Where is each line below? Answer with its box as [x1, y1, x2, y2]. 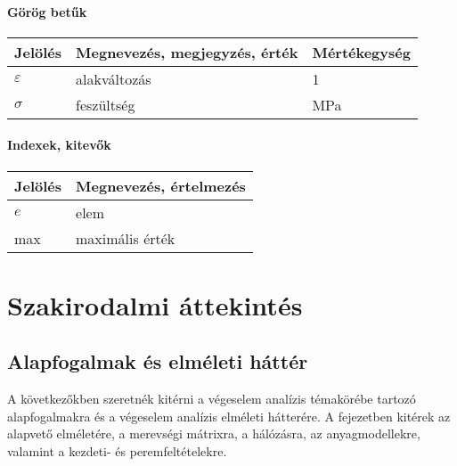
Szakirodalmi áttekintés [7, 286, 303, 323]
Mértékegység [312, 41, 411, 62]
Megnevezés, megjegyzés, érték [76, 41, 298, 62]
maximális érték [76, 227, 175, 249]
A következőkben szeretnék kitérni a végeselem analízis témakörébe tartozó [7, 389, 416, 408]
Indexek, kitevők [7, 135, 111, 154]
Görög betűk [7, 2, 87, 20]
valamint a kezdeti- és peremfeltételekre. [7, 441, 227, 460]
